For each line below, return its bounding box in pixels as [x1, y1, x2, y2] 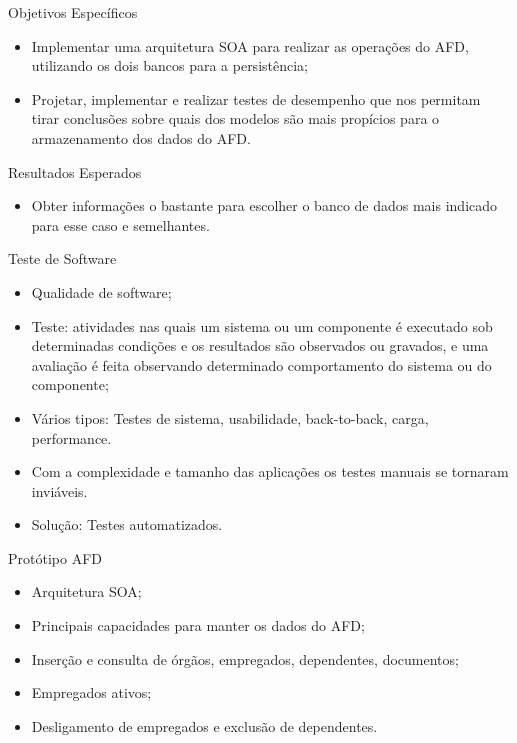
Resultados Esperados [8, 161, 142, 182]
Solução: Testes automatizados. [31, 514, 223, 535]
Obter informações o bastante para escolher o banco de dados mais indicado [31, 195, 498, 216]
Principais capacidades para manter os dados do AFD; [31, 615, 365, 636]
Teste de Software [8, 248, 117, 269]
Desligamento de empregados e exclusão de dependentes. [31, 715, 378, 736]
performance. [31, 427, 112, 448]
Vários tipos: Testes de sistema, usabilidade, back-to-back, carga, [31, 407, 429, 428]
